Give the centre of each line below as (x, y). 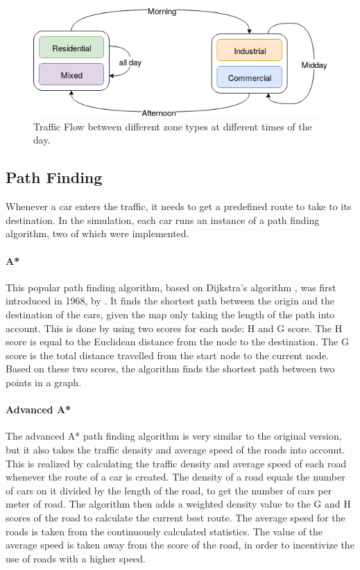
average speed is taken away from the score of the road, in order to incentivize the (180, 545)
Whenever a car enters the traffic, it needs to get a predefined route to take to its (179, 206)
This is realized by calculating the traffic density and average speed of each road (176, 463)
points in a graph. (44, 382)
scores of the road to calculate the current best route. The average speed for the (175, 517)
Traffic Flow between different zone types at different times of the (173, 126)
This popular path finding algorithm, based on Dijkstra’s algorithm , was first (171, 287)
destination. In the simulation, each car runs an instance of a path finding (163, 219)
